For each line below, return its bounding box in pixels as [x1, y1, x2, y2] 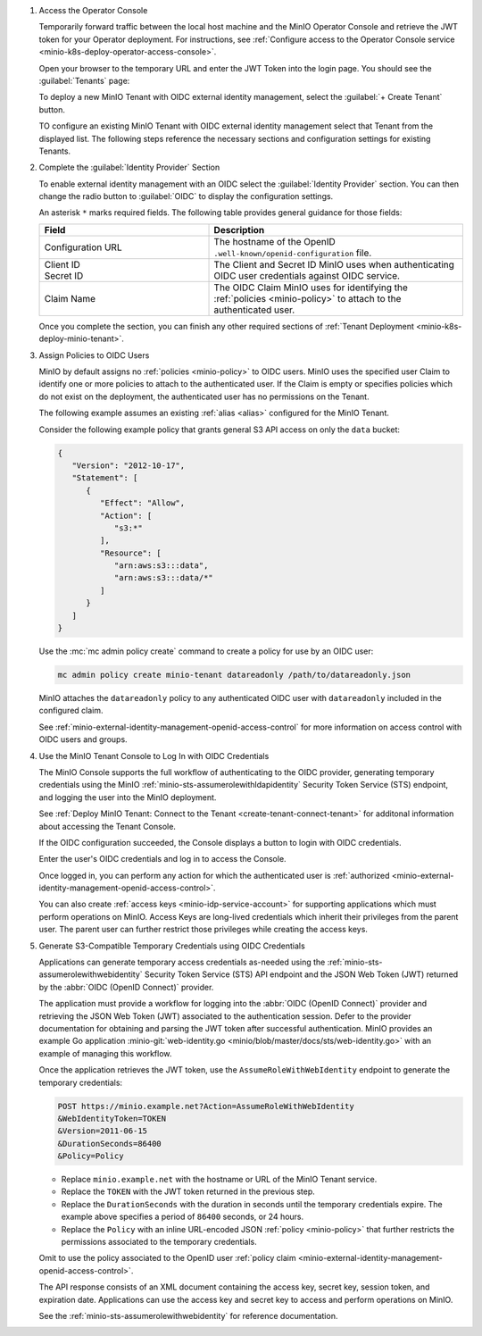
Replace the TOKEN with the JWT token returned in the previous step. [61, 1186, 316, 1197]
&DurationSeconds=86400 [57, 1139, 162, 1148]
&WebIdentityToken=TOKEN [57, 1113, 167, 1123]
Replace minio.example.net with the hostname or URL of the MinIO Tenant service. [61, 1174, 378, 1185]
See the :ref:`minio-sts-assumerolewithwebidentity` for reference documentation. [38, 1310, 338, 1321]
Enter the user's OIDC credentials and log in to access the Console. [38, 854, 287, 864]
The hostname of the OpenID [213, 235, 337, 247]
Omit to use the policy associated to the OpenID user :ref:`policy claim [38, 1253, 296, 1264]
